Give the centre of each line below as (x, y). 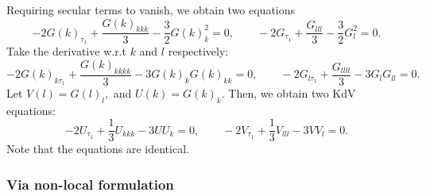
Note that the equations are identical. (98, 149)
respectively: (198, 51)
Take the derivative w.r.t (66, 51)
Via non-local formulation (90, 184)
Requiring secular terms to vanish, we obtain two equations (151, 10)
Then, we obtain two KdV (292, 92)
